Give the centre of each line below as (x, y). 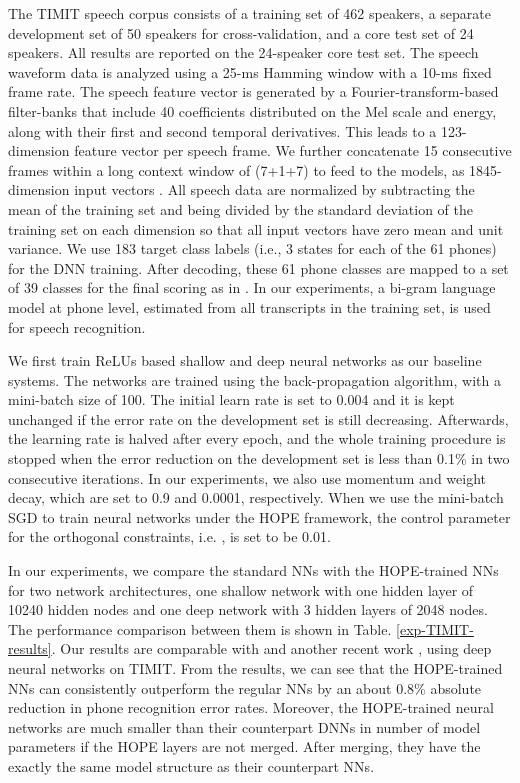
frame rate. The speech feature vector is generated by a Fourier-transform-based (253, 91)
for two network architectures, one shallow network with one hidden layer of (241, 589)
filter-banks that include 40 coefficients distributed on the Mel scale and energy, (252, 110)
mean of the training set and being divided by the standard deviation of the (241, 208)
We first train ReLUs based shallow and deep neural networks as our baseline (245, 360)
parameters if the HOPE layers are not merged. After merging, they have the (244, 746)
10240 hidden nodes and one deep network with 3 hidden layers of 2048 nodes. (248, 609)
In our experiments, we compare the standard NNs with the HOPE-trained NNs (253, 570)
